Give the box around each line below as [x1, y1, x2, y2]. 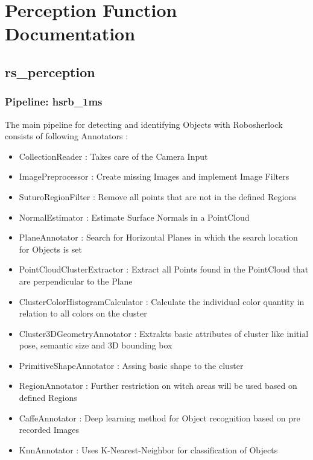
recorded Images [19, 423, 80, 436]
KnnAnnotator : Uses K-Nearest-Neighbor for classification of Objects [19, 443, 278, 456]
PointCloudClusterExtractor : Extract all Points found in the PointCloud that [19, 263, 309, 276]
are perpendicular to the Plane [19, 274, 133, 287]
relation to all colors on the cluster [19, 307, 147, 320]
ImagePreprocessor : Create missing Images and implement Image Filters [19, 170, 289, 183]
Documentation [5, 21, 136, 46]
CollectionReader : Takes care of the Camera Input [19, 150, 208, 162]
